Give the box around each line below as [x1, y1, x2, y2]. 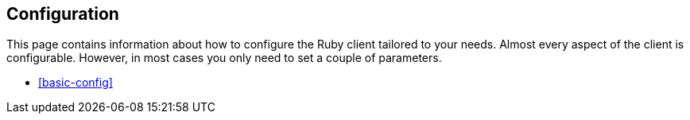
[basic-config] [38, 75, 113, 90]
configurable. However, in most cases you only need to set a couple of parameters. [6, 51, 442, 65]
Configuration [6, 4, 119, 24]
